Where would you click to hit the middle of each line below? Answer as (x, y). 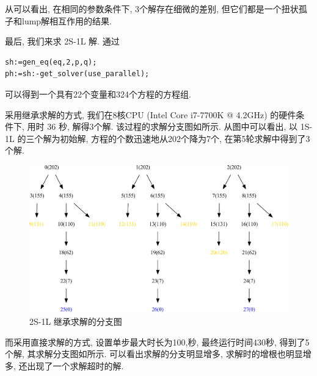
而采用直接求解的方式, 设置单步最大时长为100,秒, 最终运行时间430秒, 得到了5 (157, 342)
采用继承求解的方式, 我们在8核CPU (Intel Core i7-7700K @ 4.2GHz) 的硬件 (151, 114)
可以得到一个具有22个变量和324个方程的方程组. (98, 94)
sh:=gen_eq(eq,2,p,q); (51, 62)
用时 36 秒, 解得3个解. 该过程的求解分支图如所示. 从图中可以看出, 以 (162, 126)
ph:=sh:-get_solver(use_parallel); (77, 74)
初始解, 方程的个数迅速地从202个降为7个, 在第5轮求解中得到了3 (185, 138)
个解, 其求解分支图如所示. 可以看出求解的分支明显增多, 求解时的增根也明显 (154, 354)
